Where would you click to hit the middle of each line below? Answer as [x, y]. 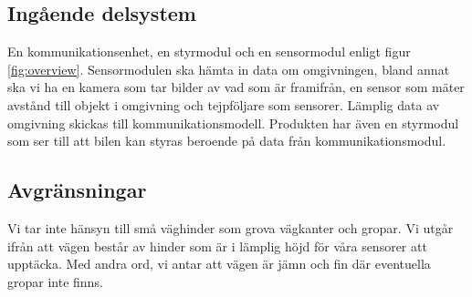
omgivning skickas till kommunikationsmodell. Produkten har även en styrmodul [233, 123]
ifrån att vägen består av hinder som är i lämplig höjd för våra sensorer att [217, 246]
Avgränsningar [77, 190]
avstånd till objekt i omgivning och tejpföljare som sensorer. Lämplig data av [224, 104]
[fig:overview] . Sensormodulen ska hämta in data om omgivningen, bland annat [229, 69]
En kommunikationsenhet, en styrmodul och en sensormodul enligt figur [209, 51]
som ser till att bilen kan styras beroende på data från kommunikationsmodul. [227, 141]
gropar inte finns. [55, 281]
